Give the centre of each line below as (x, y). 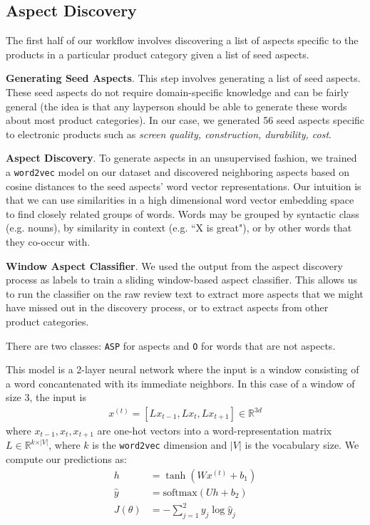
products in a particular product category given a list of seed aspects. (158, 54)
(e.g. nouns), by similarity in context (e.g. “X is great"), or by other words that (179, 228)
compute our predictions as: (66, 459)
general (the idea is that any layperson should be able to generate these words (176, 106)
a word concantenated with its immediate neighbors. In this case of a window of (180, 383)
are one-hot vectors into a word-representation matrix (215, 431)
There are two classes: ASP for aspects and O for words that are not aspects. (171, 345)
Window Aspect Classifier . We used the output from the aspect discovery (174, 265)
